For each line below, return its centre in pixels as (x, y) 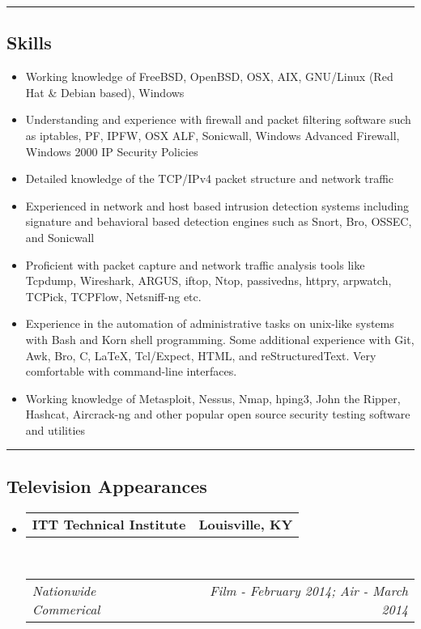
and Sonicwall (60, 237)
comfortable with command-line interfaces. (131, 371)
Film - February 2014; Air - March (309, 591)
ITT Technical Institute (109, 524)
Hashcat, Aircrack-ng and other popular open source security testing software (218, 414)
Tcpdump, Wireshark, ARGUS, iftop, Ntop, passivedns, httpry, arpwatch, (208, 280)
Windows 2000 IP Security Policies (112, 151)
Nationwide (64, 591)
